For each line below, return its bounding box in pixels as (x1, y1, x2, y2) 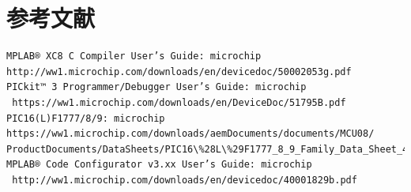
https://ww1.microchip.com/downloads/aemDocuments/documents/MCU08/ (6, 128, 375, 140)
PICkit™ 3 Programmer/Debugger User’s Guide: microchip (6, 81, 307, 93)
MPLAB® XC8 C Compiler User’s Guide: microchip (6, 51, 262, 62)
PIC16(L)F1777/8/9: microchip (6, 112, 165, 124)
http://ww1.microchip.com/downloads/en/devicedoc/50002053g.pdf (6, 66, 352, 77)
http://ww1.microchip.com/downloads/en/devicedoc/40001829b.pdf (12, 174, 357, 186)
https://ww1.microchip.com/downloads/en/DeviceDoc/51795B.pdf (12, 96, 346, 108)
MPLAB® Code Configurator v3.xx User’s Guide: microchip (6, 159, 312, 171)
